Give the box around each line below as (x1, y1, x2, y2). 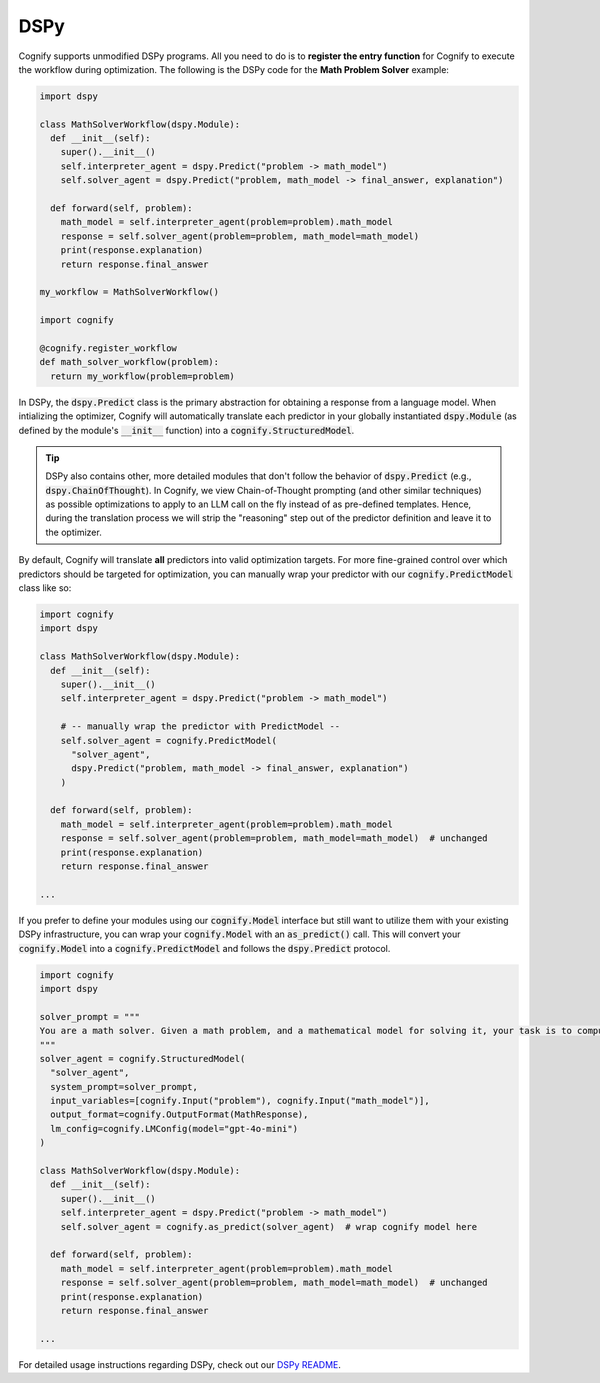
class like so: (18, 582, 72, 594)
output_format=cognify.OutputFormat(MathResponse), (50, 1109, 309, 1120)
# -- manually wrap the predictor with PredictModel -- (60, 721, 341, 732)
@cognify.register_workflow (39, 342, 177, 354)
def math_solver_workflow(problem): (39, 356, 220, 368)
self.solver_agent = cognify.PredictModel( (60, 735, 277, 746)
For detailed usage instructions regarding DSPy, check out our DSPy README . (18, 1358, 342, 1370)
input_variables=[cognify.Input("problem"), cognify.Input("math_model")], (50, 1095, 430, 1107)
